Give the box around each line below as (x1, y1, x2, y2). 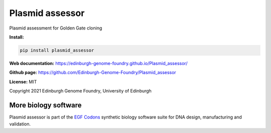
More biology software (9, 100, 82, 109)
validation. (9, 121, 31, 127)
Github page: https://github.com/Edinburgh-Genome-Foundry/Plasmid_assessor (9, 69, 177, 75)
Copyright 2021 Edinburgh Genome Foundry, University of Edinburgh (9, 88, 152, 94)
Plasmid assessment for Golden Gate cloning (9, 25, 102, 31)
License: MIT (9, 78, 37, 84)
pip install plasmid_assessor (20, 47, 94, 53)
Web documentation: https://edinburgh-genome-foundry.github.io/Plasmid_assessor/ (9, 60, 188, 66)
